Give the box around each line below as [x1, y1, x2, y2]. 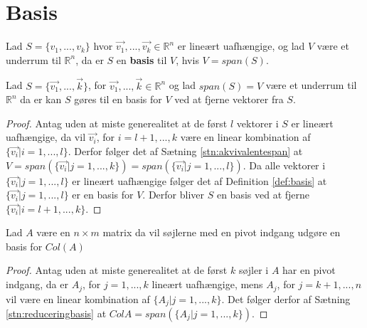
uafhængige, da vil [6, 129, 86, 144]
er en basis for [72, 187, 134, 202]
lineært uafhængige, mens [151, 277, 263, 292]
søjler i [238, 263, 269, 277]
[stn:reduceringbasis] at [6, 305, 107, 320]
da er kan [20, 92, 62, 107]
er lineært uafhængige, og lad [177, 38, 305, 53]
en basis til [116, 52, 167, 67]
